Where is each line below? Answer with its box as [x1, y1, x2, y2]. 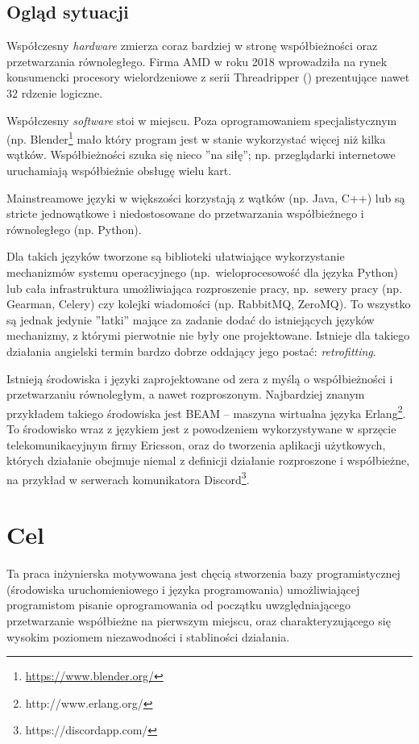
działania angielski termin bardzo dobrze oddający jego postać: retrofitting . [6, 342, 376, 359]
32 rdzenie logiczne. [6, 84, 103, 101]
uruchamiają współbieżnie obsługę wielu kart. [6, 162, 232, 179]
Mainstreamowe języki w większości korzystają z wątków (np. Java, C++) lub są [6, 189, 405, 206]
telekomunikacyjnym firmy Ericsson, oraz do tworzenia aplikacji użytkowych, [6, 436, 386, 453]
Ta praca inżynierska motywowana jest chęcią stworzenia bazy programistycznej [6, 565, 400, 582]
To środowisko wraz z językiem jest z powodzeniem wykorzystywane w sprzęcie [6, 420, 396, 437]
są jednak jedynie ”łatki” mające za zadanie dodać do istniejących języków [6, 311, 375, 328]
